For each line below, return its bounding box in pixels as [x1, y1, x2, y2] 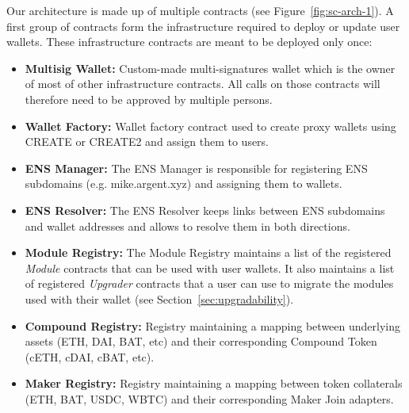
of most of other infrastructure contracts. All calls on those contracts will [25, 75, 380, 92]
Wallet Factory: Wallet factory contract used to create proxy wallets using [25, 117, 396, 134]
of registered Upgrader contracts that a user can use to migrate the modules [25, 275, 394, 292]
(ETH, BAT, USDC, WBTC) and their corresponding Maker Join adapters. [25, 390, 394, 407]
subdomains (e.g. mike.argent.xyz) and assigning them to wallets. [25, 175, 342, 192]
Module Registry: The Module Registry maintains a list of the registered [25, 244, 392, 261]
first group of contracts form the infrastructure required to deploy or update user [6, 17, 400, 34]
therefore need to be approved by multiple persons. [25, 90, 273, 107]
